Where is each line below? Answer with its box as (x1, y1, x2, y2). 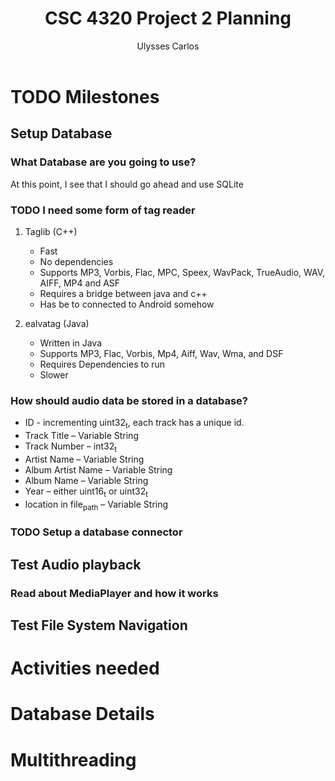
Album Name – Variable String (24, 474, 149, 486)
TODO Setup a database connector (10, 525, 183, 539)
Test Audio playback (10, 556, 142, 573)
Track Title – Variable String (24, 430, 139, 442)
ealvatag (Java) (24, 317, 90, 329)
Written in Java (39, 337, 103, 349)
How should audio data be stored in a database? (10, 393, 249, 407)
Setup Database (10, 125, 113, 142)
